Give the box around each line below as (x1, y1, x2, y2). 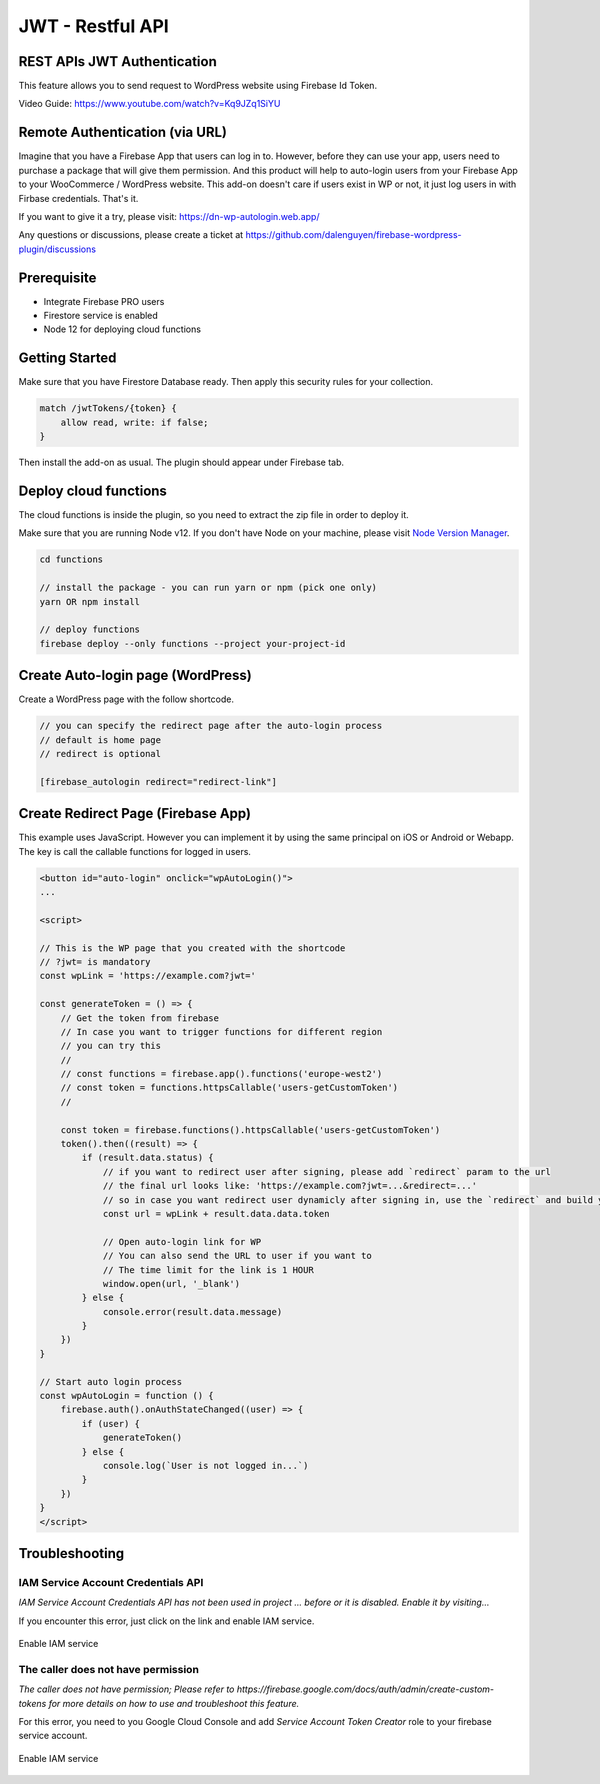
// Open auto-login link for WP (102, 1236, 262, 1247)
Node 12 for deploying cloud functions (43, 323, 202, 335)
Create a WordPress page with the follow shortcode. (18, 693, 235, 705)
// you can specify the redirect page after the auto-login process (39, 720, 383, 732)
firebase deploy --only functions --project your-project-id (39, 638, 346, 649)
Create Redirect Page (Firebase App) (18, 805, 252, 822)
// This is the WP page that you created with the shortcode (39, 942, 346, 954)
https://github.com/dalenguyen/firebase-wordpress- (245, 229, 462, 241)
